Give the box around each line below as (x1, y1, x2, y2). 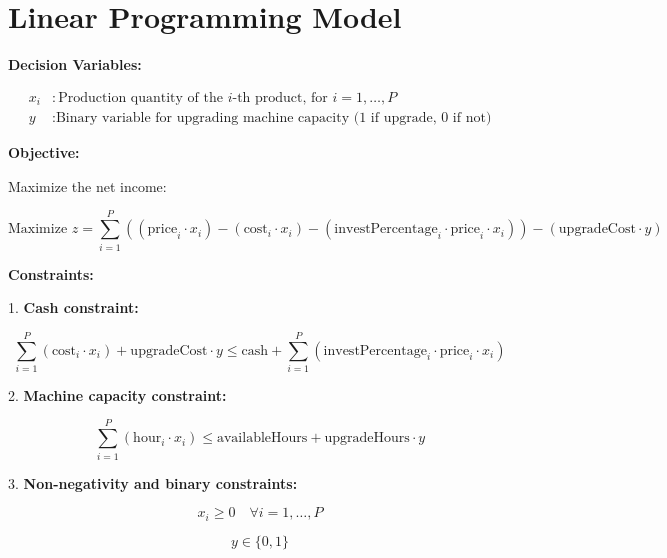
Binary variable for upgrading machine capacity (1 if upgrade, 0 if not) (55, 111, 492, 126)
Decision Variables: (8, 54, 142, 75)
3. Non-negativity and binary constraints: (8, 472, 298, 493)
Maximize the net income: (8, 175, 167, 196)
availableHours (216, 431, 308, 446)
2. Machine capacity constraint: (8, 384, 227, 405)
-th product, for (232, 90, 328, 105)
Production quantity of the (58, 90, 223, 105)
